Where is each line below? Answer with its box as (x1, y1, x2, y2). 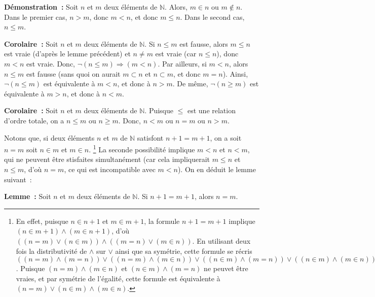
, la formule (144, 215, 180, 226)
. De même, (172, 78, 208, 89)
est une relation (187, 105, 236, 116)
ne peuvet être (204, 263, 248, 274)
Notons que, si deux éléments (4, 132, 95, 143)
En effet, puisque (16, 215, 68, 226)
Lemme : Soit (4, 191, 51, 202)
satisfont (137, 132, 164, 143)
